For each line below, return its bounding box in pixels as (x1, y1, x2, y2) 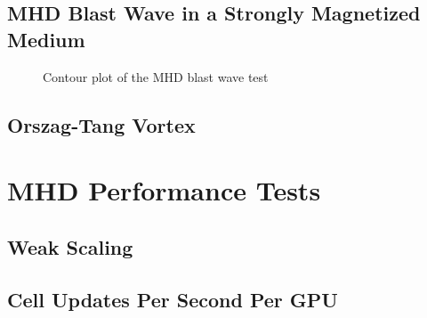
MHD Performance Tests (7, 172, 321, 208)
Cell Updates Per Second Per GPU (7, 285, 338, 313)
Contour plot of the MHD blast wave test (43, 67, 269, 86)
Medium (7, 25, 85, 53)
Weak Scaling (7, 232, 133, 260)
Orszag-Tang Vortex (7, 110, 196, 138)
